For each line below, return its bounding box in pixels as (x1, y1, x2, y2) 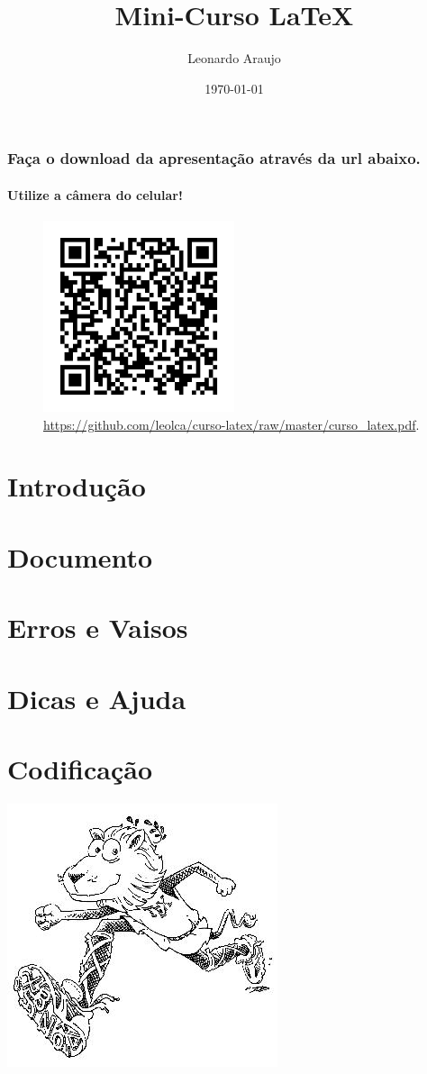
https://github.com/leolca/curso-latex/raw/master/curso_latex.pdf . (43, 414, 420, 433)
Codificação (7, 750, 153, 787)
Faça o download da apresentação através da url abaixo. (7, 147, 421, 169)
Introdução (7, 468, 146, 505)
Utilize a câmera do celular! (7, 185, 183, 204)
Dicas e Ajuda (7, 679, 186, 716)
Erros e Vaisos (7, 609, 188, 646)
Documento (7, 538, 153, 575)
